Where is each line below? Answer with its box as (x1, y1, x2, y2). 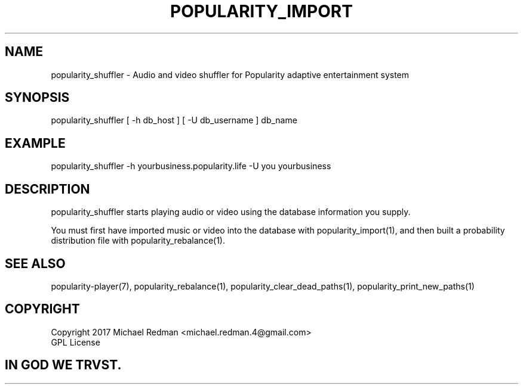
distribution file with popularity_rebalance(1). (51, 235, 225, 246)
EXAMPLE (5, 135, 66, 151)
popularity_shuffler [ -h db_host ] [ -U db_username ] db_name (51, 115, 297, 126)
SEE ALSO (5, 256, 66, 271)
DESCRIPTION (5, 181, 90, 197)
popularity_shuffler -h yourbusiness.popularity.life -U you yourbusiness (51, 161, 331, 172)
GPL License (51, 337, 100, 347)
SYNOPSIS (5, 90, 70, 105)
